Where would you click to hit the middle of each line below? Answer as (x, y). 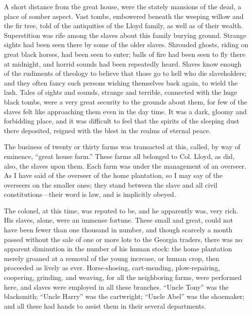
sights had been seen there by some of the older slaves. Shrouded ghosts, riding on (126, 44)
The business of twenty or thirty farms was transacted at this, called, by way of (122, 147)
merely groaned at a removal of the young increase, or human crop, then (112, 258)
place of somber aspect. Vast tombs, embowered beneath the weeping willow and (124, 16)
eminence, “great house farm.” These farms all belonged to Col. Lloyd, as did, (119, 156)
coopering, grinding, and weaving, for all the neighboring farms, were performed (123, 277)
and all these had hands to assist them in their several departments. (105, 305)
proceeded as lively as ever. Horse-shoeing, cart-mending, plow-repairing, (112, 268)
